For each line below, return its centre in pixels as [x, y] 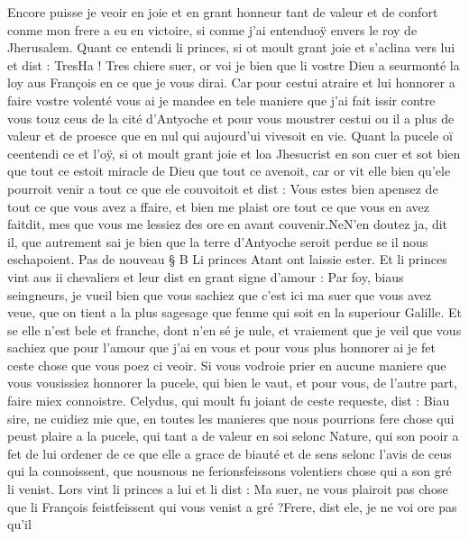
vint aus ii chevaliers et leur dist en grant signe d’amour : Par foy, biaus [206, 276]
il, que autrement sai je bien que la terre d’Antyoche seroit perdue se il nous [218, 241]
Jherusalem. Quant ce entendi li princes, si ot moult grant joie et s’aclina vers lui [231, 47]
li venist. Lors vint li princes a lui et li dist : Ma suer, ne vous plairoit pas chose [228, 489]
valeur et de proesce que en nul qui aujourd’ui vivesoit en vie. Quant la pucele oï [230, 136]
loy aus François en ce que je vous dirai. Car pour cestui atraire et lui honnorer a [231, 82]
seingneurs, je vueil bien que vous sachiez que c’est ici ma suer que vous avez [219, 294]
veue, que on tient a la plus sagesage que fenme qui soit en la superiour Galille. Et [234, 312]
